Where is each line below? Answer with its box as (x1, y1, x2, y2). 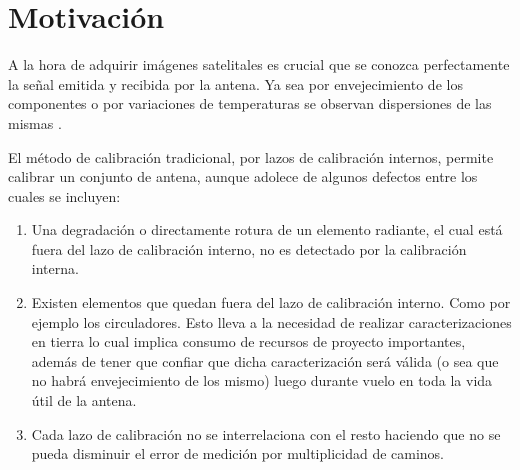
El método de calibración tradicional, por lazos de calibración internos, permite (8, 146, 494, 167)
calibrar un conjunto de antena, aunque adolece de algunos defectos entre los (8, 166, 478, 187)
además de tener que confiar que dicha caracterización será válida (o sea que (31, 350, 499, 371)
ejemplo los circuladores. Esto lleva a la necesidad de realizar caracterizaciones (31, 311, 512, 332)
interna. (31, 258, 79, 279)
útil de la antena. (31, 390, 137, 411)
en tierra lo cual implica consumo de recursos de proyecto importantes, (31, 331, 466, 352)
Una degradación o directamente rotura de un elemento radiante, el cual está (31, 219, 503, 240)
